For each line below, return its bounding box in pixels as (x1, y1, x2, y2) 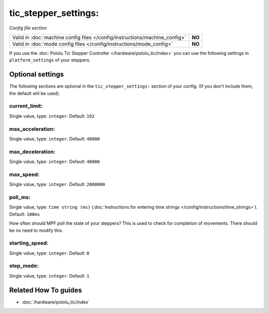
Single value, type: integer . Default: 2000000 (9, 181, 106, 187)
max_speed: (9, 171, 40, 178)
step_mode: (9, 262, 39, 269)
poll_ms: (9, 193, 31, 200)
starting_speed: (9, 240, 49, 247)
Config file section (9, 25, 47, 31)
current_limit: (9, 103, 43, 110)
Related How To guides (9, 286, 82, 294)
